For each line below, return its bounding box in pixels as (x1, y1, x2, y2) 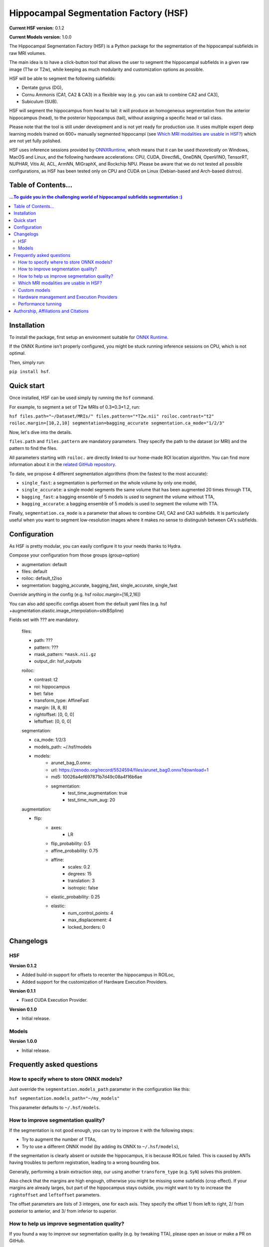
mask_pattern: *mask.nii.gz (34, 651, 97, 657)
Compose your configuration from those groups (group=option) (9, 552, 140, 558)
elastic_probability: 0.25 (51, 894, 100, 900)
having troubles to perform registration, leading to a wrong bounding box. (9, 1160, 160, 1166)
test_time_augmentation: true (68, 790, 128, 796)
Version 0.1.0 (9, 1006, 37, 1012)
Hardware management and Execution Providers (18, 294, 118, 300)
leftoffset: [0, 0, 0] (34, 718, 72, 724)
